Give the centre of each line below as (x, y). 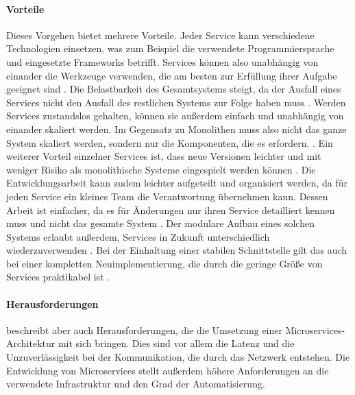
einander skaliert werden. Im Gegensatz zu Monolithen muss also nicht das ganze (176, 129)
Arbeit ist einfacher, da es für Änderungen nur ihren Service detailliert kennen (171, 210)
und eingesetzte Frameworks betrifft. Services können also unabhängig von (162, 61)
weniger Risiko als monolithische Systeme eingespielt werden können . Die (161, 169)
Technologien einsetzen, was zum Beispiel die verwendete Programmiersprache (170, 48)
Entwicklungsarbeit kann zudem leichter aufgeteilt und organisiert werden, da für (177, 183)
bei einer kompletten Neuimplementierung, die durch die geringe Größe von (164, 263)
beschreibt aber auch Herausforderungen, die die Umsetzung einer (144, 330)
